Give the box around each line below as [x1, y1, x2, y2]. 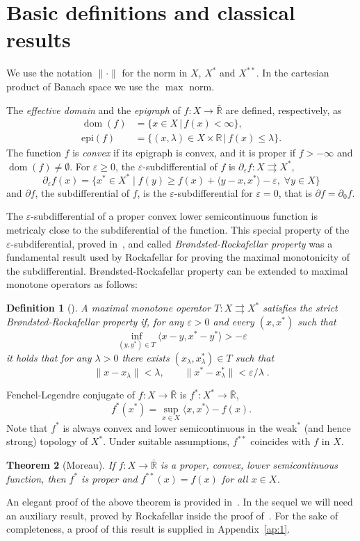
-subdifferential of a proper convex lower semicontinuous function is [31, 209, 318, 223]
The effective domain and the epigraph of [6, 102, 181, 117]
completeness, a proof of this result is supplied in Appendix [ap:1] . [6, 522, 291, 536]
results [6, 25, 71, 54]
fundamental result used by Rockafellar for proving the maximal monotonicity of [6, 250, 350, 264]
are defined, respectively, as [225, 102, 342, 117]
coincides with [250, 434, 311, 449]
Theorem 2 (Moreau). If [6, 457, 115, 471]
